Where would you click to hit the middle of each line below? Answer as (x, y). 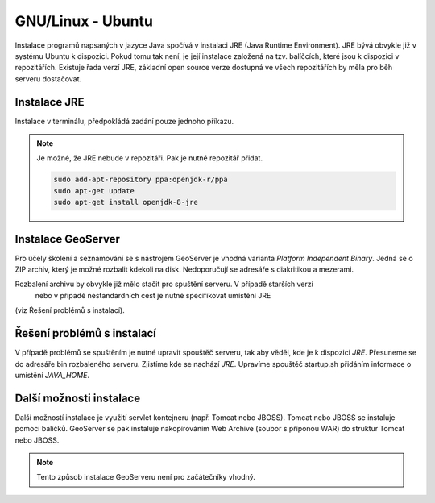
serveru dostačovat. (48, 79)
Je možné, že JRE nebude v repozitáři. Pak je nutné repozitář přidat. (150, 158)
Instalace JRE (50, 102)
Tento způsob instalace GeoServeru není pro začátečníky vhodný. (146, 477)
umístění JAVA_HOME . (52, 375)
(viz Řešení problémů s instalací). (70, 310)
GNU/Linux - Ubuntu (84, 21)
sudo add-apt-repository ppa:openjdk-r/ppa (141, 180)
